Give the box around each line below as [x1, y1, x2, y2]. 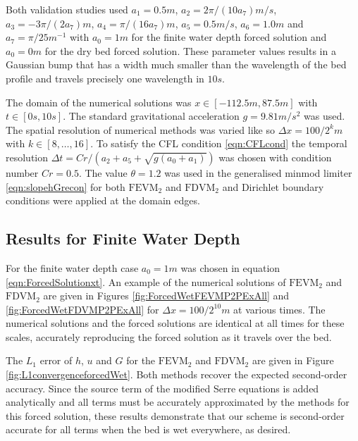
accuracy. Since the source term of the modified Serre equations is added [6, 380, 319, 395]
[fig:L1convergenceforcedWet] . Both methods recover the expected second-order [6, 367, 347, 382]
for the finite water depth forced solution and [131, 30, 327, 44]
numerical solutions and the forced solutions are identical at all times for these [6, 316, 345, 330]
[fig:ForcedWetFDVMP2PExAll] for [6, 302, 159, 316]
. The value [78, 165, 128, 180]
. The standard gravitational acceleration [63, 108, 240, 123]
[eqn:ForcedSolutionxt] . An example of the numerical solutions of [6, 274, 286, 289]
